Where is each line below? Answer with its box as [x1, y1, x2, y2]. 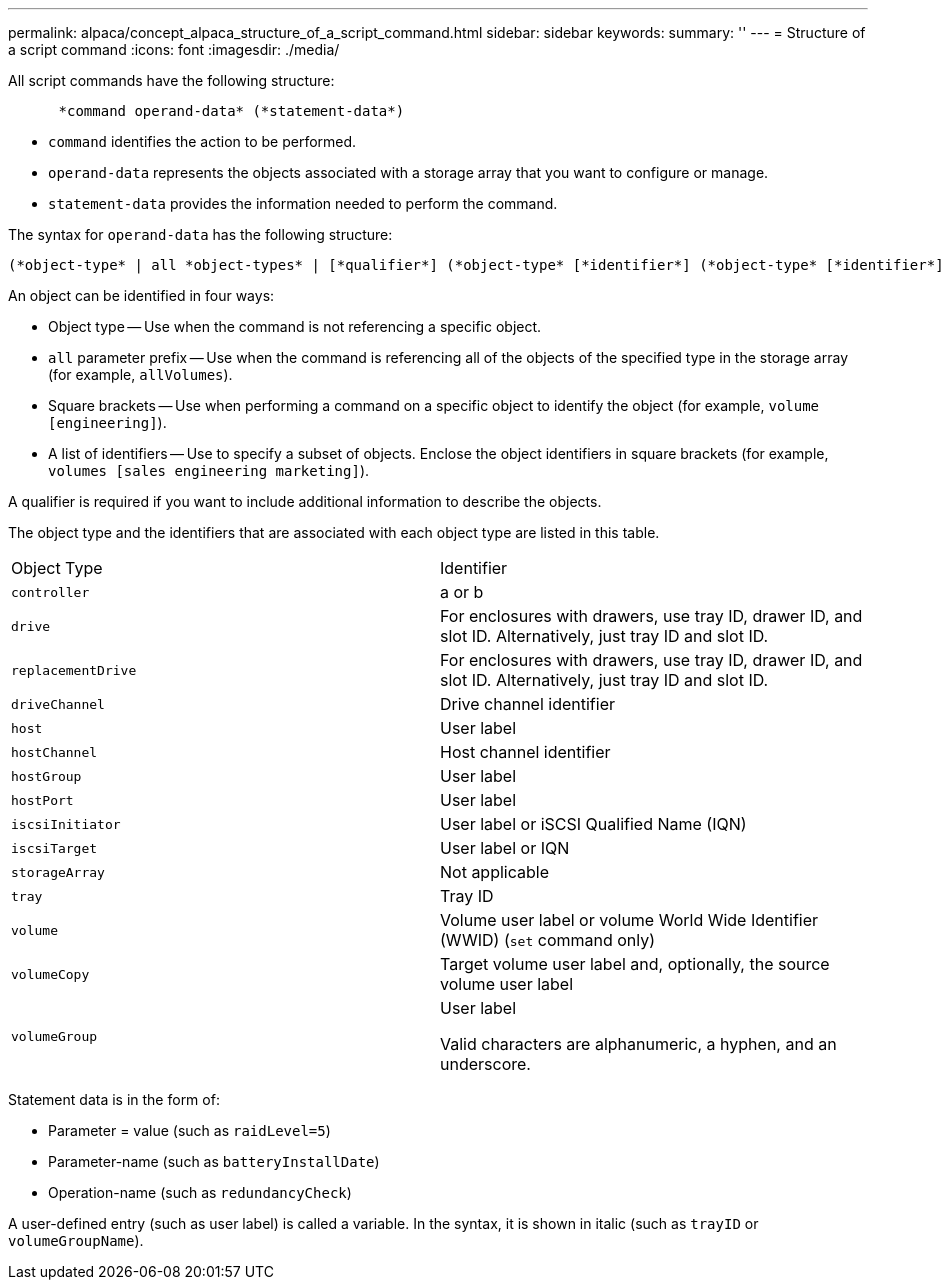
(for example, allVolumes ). [48, 366, 233, 383]
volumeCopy [11, 966, 90, 982]
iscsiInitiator [11, 816, 121, 832]
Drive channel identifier [440, 694, 616, 714]
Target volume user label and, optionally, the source [440, 954, 830, 974]
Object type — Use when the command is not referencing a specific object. [48, 318, 542, 335]
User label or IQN [440, 838, 570, 858]
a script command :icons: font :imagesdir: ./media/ [8, 41, 340, 58]
